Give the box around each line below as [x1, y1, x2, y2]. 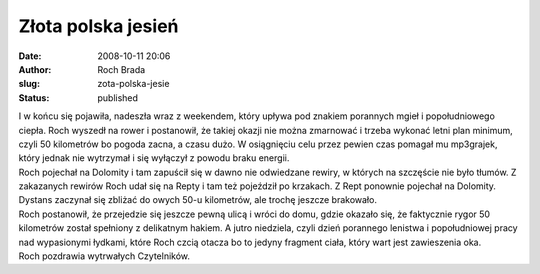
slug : [18, 78, 40, 90]
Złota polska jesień [18, 15, 179, 37]
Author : [18, 63, 52, 75]
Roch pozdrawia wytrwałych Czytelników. [18, 250, 190, 262]
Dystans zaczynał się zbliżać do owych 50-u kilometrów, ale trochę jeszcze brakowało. [18, 194, 377, 206]
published [97, 91, 139, 104]
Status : [18, 91, 50, 104]
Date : [18, 50, 42, 62]
